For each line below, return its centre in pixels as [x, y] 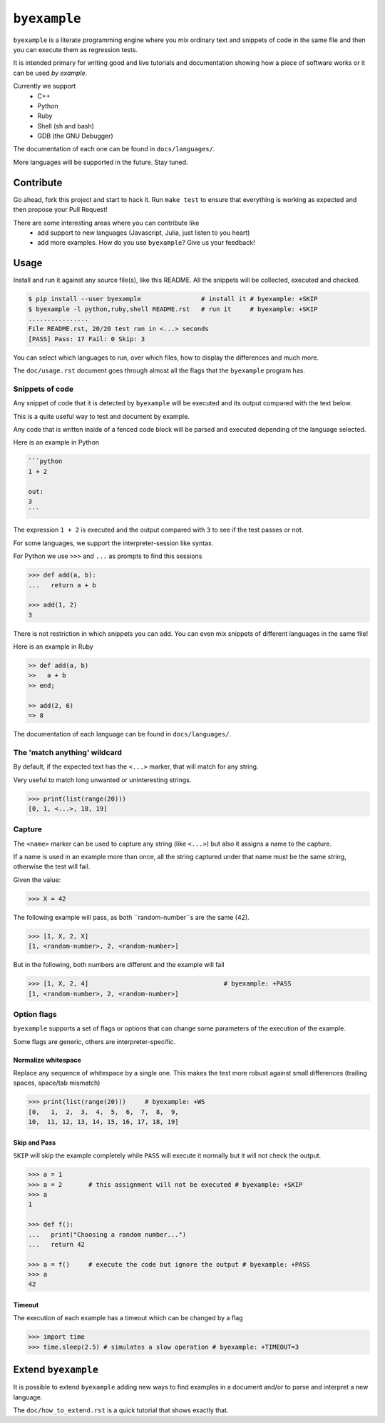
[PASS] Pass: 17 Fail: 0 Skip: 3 [87, 339]
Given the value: [37, 880]
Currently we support [45, 86]
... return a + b [62, 585]
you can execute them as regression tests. [76, 49]
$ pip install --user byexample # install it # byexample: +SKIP [173, 299]
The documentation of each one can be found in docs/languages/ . [114, 149]
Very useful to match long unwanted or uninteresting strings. [102, 780]
